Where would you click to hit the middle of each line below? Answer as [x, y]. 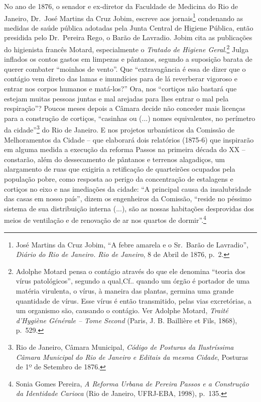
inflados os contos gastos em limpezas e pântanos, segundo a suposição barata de [128, 59]
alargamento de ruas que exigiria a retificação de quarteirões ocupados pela [120, 169]
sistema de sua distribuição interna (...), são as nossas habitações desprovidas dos [129, 208]
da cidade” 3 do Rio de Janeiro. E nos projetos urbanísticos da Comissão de [119, 129]
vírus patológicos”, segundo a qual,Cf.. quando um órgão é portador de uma [133, 281]
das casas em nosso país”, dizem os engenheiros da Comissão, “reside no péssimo [128, 198]
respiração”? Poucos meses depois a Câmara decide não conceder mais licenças [125, 108]
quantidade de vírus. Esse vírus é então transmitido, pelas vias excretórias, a [134, 300]
